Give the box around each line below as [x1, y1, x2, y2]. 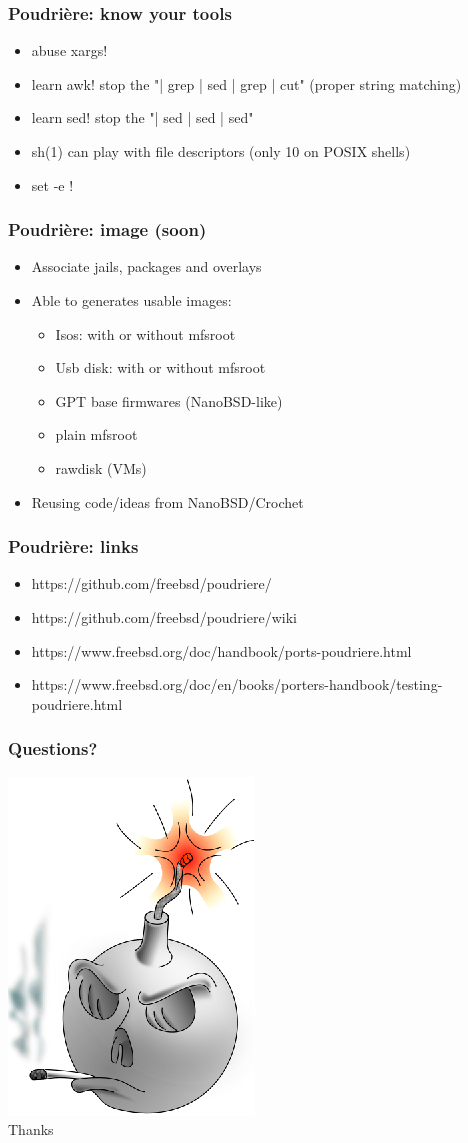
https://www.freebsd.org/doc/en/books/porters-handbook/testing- [31, 674, 443, 695]
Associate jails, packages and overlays [31, 256, 262, 277]
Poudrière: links [8, 534, 139, 559]
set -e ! [31, 174, 74, 195]
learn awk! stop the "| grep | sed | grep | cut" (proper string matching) [31, 73, 462, 94]
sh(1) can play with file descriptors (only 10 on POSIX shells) [31, 141, 411, 161]
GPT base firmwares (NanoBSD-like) [55, 390, 283, 411]
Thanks [8, 1119, 54, 1140]
